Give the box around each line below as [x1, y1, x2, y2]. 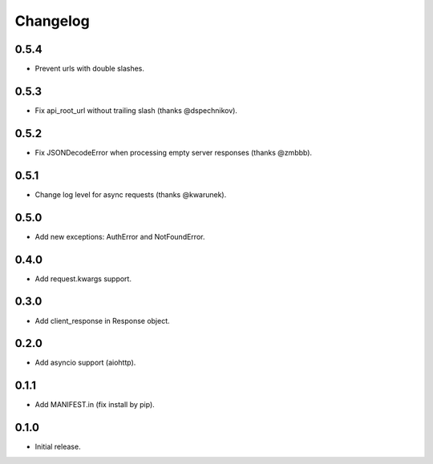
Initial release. [34, 442, 81, 452]
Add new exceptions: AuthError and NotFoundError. [34, 232, 205, 241]
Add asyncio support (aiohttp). [34, 357, 136, 368]
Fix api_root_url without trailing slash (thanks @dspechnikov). [34, 105, 238, 115]
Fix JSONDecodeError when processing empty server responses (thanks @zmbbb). [34, 147, 313, 157]
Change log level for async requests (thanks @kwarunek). [34, 189, 227, 200]
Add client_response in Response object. [34, 316, 170, 325]
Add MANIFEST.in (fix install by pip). [34, 400, 156, 410]
